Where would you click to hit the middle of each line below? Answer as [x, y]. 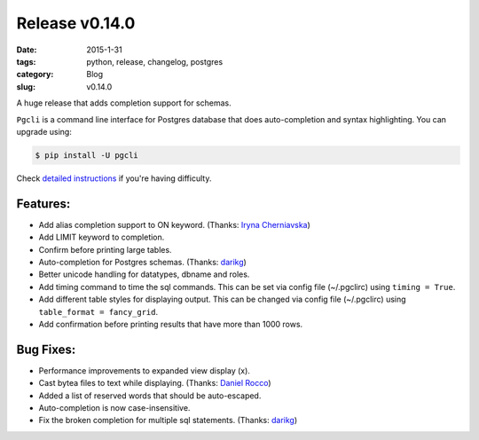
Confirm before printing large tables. [105, 249]
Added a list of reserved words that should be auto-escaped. [150, 396]
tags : [26, 61]
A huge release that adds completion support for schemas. [124, 103]
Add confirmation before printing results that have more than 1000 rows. [171, 324]
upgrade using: [44, 131]
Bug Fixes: [46, 349]
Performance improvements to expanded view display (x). [144, 370]
